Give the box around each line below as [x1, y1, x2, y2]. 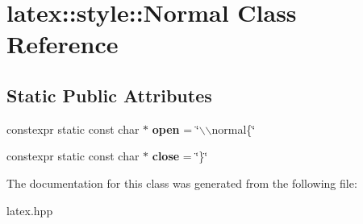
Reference [6, 27, 119, 60]
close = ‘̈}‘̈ [152, 147, 208, 164]
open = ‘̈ [152, 120, 199, 137]
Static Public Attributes [6, 82, 212, 107]
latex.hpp [6, 201, 53, 218]
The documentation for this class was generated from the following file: [6, 174, 357, 191]
